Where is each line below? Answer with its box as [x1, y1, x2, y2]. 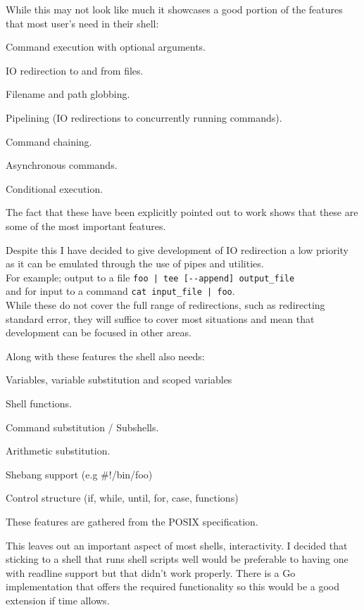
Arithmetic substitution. [6, 443, 111, 458]
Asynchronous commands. [6, 158, 118, 172]
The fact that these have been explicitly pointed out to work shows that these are [6, 205, 358, 220]
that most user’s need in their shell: [6, 15, 159, 30]
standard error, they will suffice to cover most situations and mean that [6, 311, 315, 326]
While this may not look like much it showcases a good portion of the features [6, 2, 343, 16]
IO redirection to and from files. [6, 63, 144, 77]
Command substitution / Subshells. [6, 419, 159, 434]
